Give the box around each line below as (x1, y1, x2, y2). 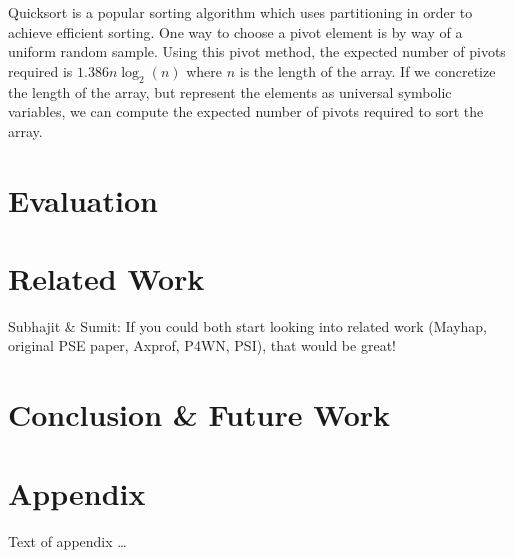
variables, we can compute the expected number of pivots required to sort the (8, 101, 484, 122)
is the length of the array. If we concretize (239, 60, 496, 81)
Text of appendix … (8, 530, 127, 551)
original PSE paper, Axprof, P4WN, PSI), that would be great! (8, 335, 396, 356)
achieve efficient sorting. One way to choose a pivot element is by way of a (8, 21, 463, 42)
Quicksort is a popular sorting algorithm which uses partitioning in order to (8, 2, 473, 22)
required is (8, 60, 73, 81)
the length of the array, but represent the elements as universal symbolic (8, 81, 452, 102)
